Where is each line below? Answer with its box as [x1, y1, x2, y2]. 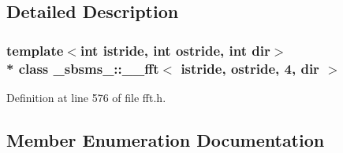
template [6, 40, 64, 60]
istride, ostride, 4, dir [181, 58, 319, 78]
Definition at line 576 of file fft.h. [6, 89, 166, 105]
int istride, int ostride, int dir [80, 40, 270, 60]
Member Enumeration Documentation [6, 127, 325, 151]
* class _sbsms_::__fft [6, 58, 159, 78]
